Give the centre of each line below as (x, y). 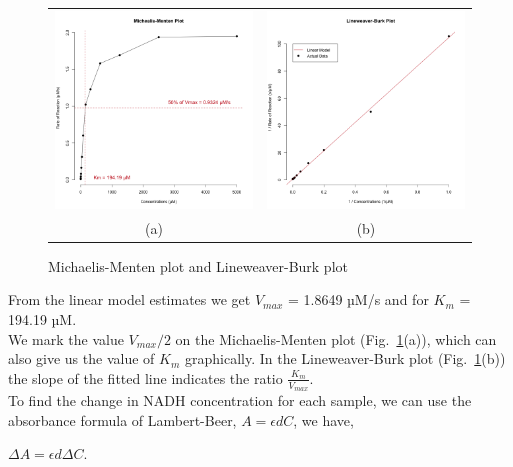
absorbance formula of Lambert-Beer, (122, 419)
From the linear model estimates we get (129, 299)
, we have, (323, 419)
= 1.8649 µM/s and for (358, 299)
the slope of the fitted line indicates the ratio (145, 377)
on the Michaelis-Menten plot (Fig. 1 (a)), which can (336, 338)
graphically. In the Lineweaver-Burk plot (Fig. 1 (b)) (345, 358)
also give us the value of (81, 358)
